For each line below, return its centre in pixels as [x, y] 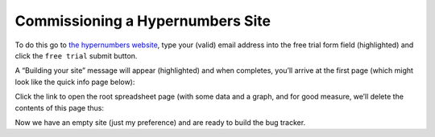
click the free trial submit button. [76, 55]
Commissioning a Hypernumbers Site [143, 21]
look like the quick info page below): [75, 82]
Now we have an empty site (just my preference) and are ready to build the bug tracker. [160, 122]
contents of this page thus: [60, 107]
